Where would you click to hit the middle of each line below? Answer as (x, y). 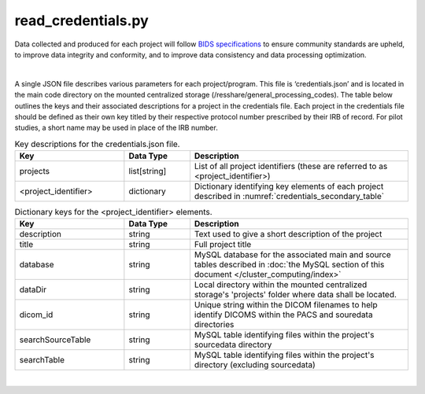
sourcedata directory (233, 344)
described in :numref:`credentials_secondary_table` (289, 197)
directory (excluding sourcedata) (255, 365)
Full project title (223, 245)
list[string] (148, 171)
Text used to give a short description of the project (288, 234)
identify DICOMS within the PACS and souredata (283, 315)
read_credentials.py (81, 20)
